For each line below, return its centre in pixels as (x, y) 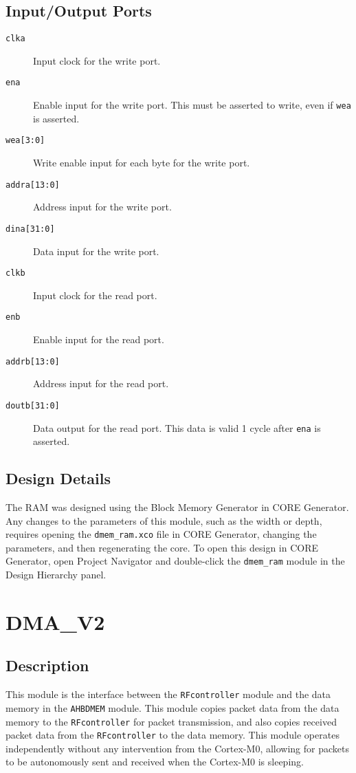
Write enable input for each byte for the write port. (142, 163)
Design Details (58, 478)
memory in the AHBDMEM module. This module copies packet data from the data (173, 707)
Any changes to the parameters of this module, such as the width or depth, (164, 520)
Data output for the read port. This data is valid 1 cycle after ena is (177, 427)
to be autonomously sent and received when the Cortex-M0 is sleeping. (155, 762)
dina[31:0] (30, 229)
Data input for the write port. (96, 251)
